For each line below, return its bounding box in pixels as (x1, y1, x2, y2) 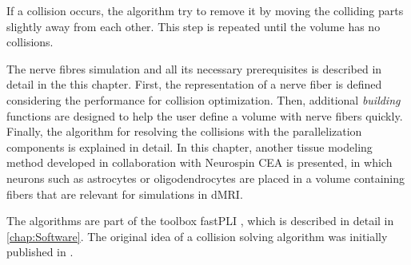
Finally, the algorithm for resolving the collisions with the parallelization (6, 123, 362, 140)
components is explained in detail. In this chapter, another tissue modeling (6, 138, 373, 155)
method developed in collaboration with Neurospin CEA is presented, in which (6, 154, 393, 171)
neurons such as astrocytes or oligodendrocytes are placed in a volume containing (6, 169, 405, 186)
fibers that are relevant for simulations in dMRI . (6, 185, 243, 202)
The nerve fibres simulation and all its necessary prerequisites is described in (6, 60, 382, 77)
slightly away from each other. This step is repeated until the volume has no (6, 18, 381, 34)
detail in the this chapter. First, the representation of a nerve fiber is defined (6, 76, 382, 93)
